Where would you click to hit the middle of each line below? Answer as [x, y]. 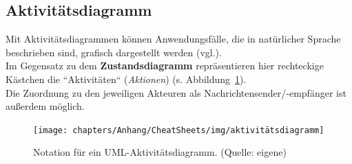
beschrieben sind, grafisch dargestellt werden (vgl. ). [114, 52]
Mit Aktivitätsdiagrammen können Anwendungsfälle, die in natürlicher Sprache [173, 39]
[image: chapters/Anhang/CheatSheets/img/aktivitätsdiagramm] [179, 130]
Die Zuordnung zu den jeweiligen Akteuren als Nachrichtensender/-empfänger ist [176, 92]
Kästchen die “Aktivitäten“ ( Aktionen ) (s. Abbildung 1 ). [126, 79]
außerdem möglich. [45, 106]
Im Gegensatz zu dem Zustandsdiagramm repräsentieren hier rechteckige [165, 66]
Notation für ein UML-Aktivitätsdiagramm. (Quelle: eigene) [160, 152]
